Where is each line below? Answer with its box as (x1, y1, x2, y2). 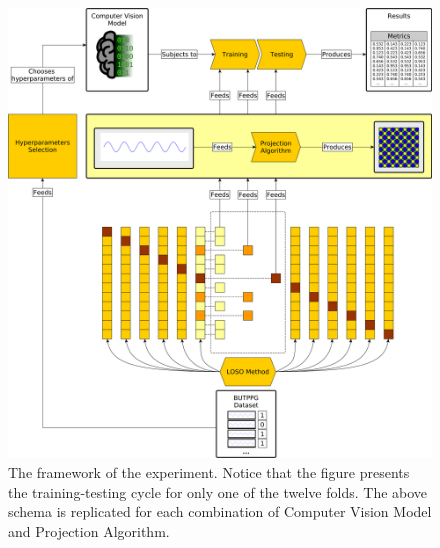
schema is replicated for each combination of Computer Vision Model (8, 501, 432, 522)
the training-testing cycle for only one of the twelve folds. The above (8, 481, 428, 502)
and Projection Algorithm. (8, 520, 170, 541)
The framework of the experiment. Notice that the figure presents (8, 461, 410, 482)
